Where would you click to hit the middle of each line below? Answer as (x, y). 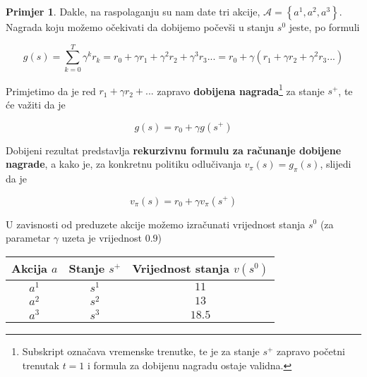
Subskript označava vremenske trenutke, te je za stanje (141, 351)
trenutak (41, 365)
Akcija (29, 268)
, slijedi (336, 164)
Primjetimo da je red (51, 91)
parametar (28, 238)
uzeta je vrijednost (102, 238)
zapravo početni (311, 351)
